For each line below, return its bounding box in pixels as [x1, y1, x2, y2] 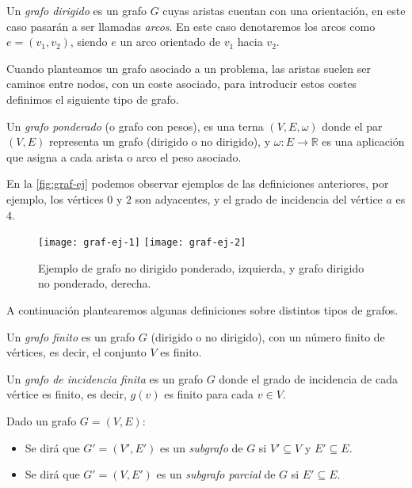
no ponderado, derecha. [38, 275, 151, 292]
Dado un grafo [6, 412, 77, 429]
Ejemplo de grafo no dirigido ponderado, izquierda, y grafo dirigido [38, 259, 364, 276]
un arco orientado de [120, 33, 220, 50]
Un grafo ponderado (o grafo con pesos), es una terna [6, 117, 264, 134]
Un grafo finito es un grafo [6, 328, 135, 345]
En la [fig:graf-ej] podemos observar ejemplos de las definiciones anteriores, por [6, 175, 389, 192]
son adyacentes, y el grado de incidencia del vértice [135, 190, 383, 207]
